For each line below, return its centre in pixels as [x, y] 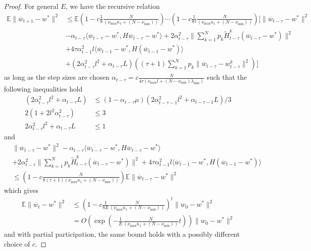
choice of [17, 243]
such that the [227, 77]
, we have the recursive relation [113, 6]
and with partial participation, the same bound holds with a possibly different [122, 234]
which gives [21, 190]
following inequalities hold [43, 88]
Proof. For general [31, 6]
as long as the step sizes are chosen [57, 77]
